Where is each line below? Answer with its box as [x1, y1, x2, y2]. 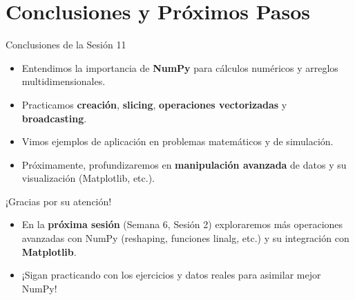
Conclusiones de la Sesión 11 [6, 37, 126, 52]
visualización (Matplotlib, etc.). [21, 171, 155, 185]
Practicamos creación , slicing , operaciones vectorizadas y [21, 97, 287, 111]
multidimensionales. [21, 74, 106, 88]
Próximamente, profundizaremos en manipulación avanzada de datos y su [21, 157, 347, 171]
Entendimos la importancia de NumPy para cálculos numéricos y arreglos [21, 60, 338, 75]
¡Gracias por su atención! [6, 194, 112, 208]
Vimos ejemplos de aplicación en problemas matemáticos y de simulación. [21, 134, 334, 149]
